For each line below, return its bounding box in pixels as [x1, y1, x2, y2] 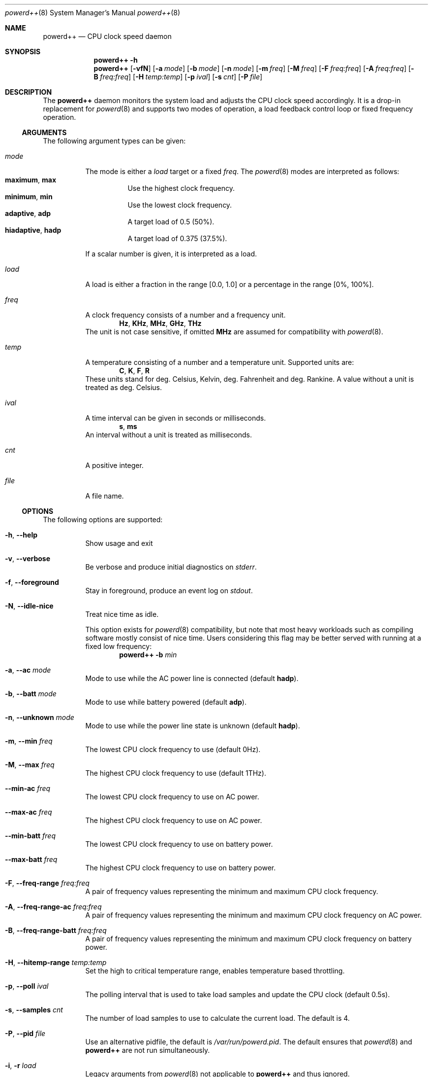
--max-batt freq [5, 855, 58, 863]
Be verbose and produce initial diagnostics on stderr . [85, 563, 257, 571]
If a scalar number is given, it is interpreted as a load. [85, 250, 257, 258]
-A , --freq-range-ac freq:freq [5, 902, 102, 911]
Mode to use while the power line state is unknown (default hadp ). [85, 721, 300, 730]
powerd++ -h [93, 56, 138, 64]
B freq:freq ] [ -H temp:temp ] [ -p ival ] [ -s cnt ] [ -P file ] [93, 72, 263, 81]
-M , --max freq [5, 760, 55, 769]
